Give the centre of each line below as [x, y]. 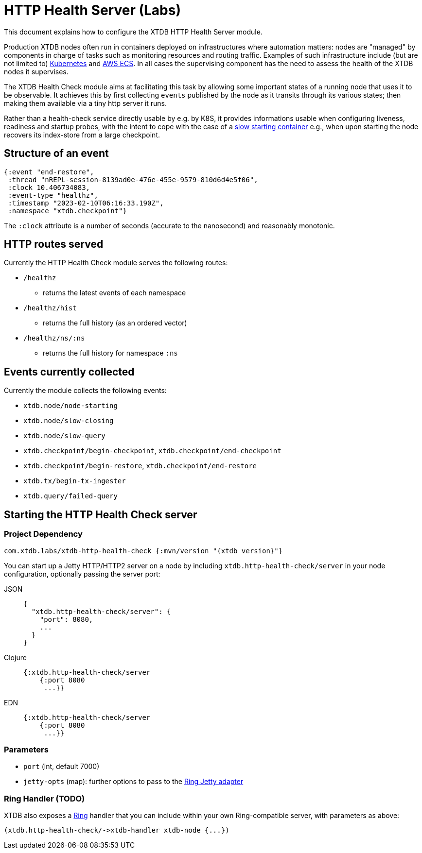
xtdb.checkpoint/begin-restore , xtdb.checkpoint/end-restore [140, 466]
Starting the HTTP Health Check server [101, 514]
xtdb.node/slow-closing [69, 421]
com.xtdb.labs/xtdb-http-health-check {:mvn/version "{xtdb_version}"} [143, 551]
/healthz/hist [50, 308]
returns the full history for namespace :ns [110, 353]
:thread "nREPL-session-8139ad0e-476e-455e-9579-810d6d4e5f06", [133, 179]
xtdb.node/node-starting [70, 406]
